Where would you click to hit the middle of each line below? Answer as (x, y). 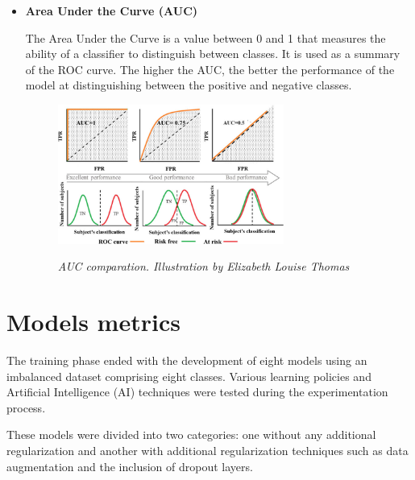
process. (26, 407)
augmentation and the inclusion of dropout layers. (130, 466)
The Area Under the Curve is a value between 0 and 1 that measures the (205, 37)
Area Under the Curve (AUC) (112, 10)
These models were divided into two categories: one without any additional (191, 434)
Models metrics (93, 322)
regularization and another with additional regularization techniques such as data (207, 450)
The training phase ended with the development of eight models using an (187, 360)
